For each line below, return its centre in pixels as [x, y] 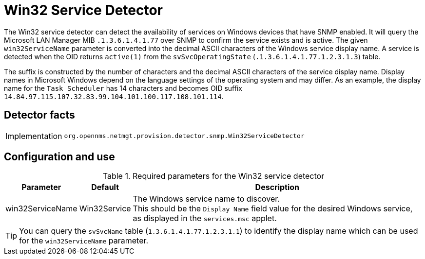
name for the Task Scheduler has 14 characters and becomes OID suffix [123, 88]
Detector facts [39, 115]
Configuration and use [59, 157]
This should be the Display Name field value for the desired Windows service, [273, 209]
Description [277, 187]
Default [105, 187]
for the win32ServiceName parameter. [84, 241]
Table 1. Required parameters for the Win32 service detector [213, 176]
